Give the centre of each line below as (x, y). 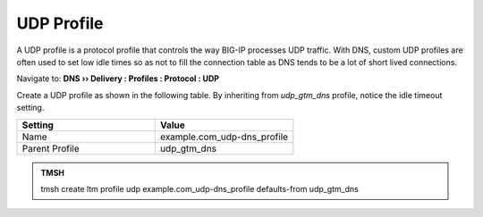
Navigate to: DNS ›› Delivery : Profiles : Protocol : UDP (118, 79)
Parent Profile (51, 148)
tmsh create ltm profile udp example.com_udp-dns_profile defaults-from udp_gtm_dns (200, 188)
